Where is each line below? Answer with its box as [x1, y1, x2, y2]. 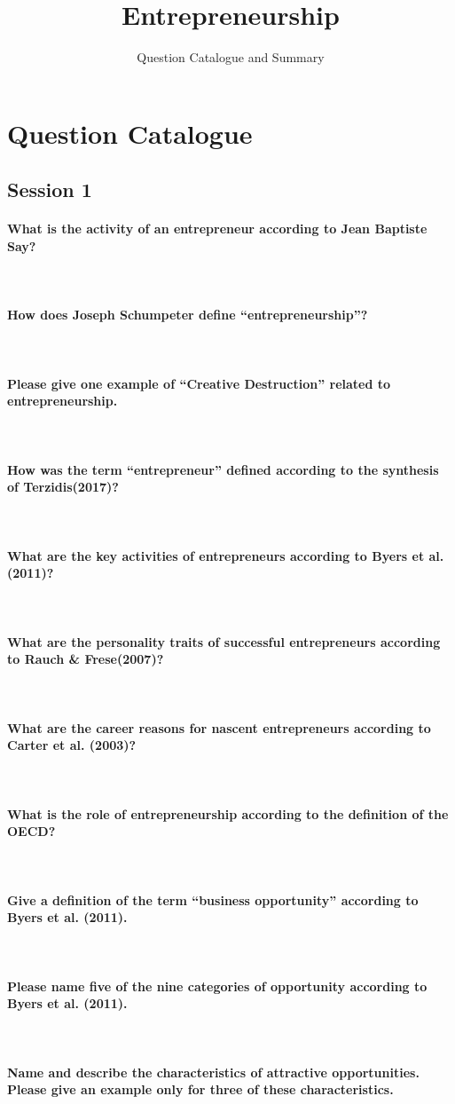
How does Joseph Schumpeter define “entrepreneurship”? [7, 305, 368, 324]
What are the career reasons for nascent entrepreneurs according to [7, 718, 431, 737]
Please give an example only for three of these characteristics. [7, 1080, 394, 1099]
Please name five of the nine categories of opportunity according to [7, 976, 428, 995]
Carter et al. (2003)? [7, 736, 137, 754]
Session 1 [7, 176, 92, 203]
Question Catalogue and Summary [137, 48, 325, 67]
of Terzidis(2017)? [7, 477, 119, 496]
